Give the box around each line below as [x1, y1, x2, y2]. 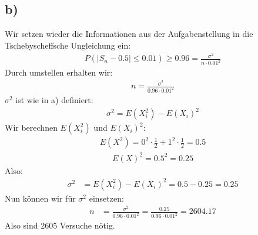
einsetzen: [89, 192, 124, 204]
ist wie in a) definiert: [15, 93, 93, 105]
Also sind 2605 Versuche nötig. [5, 219, 115, 231]
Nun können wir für [5, 192, 76, 204]
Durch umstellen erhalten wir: [5, 66, 113, 79]
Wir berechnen [5, 121, 58, 134]
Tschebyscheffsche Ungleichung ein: [5, 39, 131, 51]
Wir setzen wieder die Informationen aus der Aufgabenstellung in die [5, 28, 253, 40]
